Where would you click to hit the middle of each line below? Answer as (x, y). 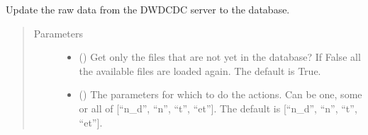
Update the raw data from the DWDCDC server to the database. (148, 9)
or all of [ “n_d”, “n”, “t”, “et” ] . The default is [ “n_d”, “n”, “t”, (218, 108)
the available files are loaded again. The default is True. (200, 70)
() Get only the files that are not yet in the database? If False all (220, 57)
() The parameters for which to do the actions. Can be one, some (221, 94)
